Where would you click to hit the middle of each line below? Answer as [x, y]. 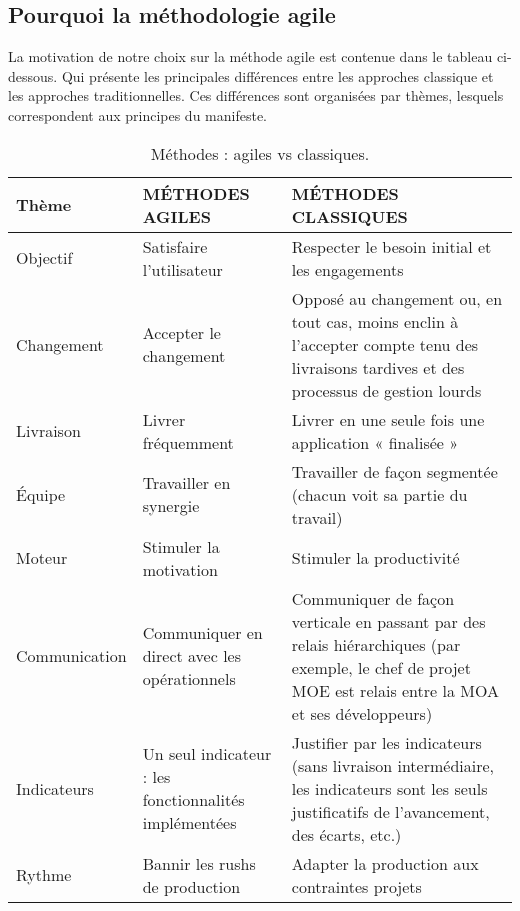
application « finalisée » [375, 442]
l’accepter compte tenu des [385, 344]
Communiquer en [202, 633]
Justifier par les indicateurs [386, 742]
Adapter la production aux [385, 863]
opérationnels [189, 679]
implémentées [189, 823]
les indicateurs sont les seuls [389, 788]
